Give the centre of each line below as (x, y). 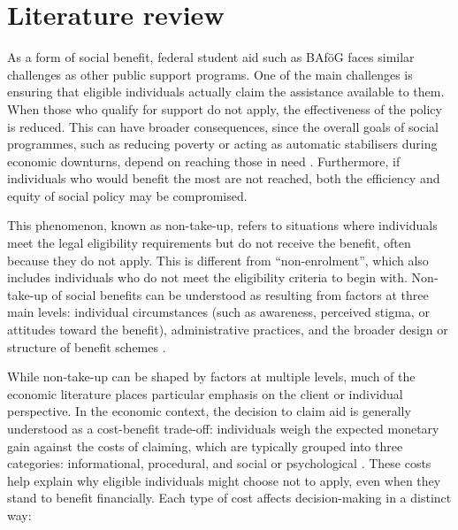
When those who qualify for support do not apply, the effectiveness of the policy (225, 108)
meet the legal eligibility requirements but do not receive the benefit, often (209, 243)
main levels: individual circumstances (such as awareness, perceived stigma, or (218, 312)
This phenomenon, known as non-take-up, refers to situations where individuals (222, 225)
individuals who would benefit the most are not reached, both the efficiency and (224, 178)
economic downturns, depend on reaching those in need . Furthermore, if (204, 161)
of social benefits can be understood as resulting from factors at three (240, 294)
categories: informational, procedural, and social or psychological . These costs (219, 463)
